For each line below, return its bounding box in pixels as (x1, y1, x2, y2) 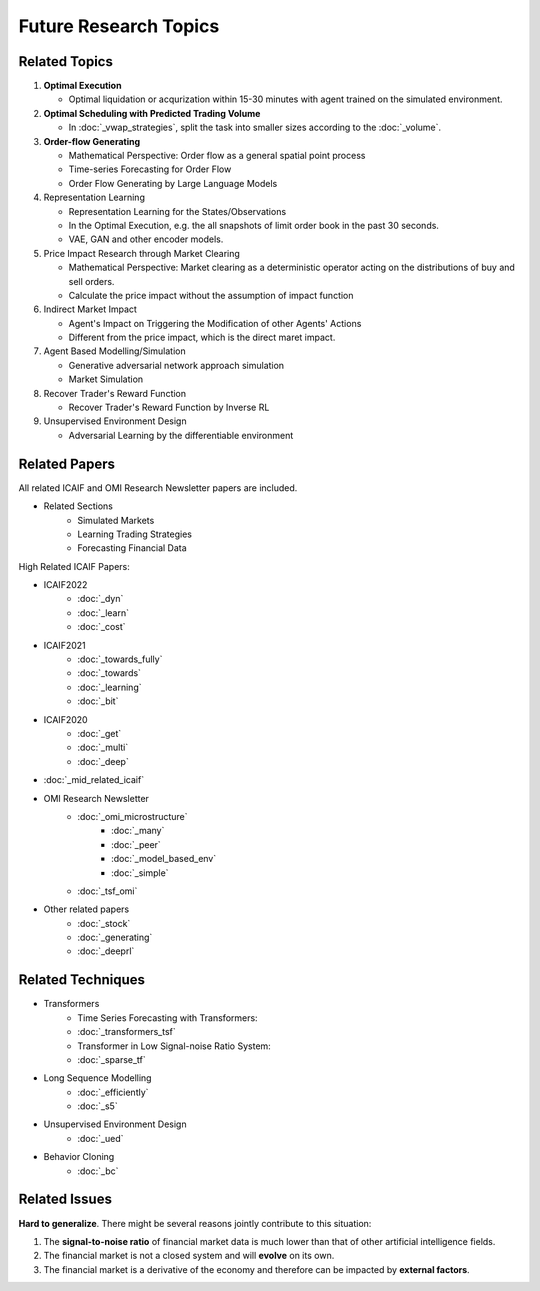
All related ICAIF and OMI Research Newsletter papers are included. (18, 481, 298, 494)
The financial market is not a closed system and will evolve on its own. (43, 1250, 335, 1262)
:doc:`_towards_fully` (77, 653, 163, 665)
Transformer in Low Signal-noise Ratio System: (77, 1040, 272, 1052)
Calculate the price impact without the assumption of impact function (68, 289, 354, 301)
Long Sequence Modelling (43, 1072, 152, 1084)
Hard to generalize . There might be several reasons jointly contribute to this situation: (18, 1217, 372, 1229)
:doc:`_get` (77, 727, 122, 739)
